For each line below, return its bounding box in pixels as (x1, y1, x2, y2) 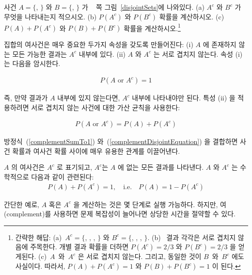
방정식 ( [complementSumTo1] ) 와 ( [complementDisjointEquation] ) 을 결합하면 (4, 136, 238, 146)
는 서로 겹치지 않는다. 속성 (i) (153, 49, 243, 59)
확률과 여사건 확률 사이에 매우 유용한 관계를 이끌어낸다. (12, 146, 180, 156)
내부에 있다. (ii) (79, 49, 126, 59)
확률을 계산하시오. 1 (124, 21, 181, 33)
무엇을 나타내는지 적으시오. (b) (4, 11, 97, 21)
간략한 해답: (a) (15, 232, 62, 242)
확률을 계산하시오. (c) (159, 11, 224, 21)
